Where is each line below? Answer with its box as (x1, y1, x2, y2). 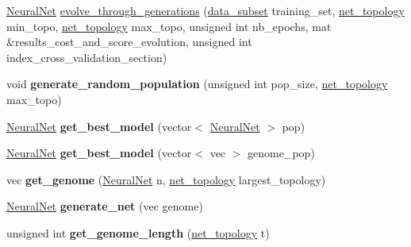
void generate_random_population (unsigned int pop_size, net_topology (6, 75, 388, 92)
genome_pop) (248, 145, 315, 161)
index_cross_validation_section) (6, 48, 167, 65)
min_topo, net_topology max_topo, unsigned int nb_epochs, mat (6, 17, 332, 34)
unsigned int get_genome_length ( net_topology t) (6, 224, 270, 241)
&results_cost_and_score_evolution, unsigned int (6, 33, 252, 50)
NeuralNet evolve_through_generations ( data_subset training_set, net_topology (6, 2, 405, 18)
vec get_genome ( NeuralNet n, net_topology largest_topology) (6, 171, 326, 187)
